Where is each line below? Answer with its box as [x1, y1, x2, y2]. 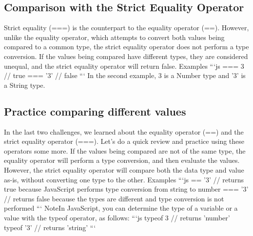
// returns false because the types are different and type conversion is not [4, 193, 224, 203]
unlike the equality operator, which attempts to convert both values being [4, 32, 225, 42]
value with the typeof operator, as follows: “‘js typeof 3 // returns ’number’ [4, 212, 230, 222]
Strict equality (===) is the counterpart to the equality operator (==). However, [4, 22, 249, 33]
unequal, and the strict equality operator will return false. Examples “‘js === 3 [4, 60, 244, 71]
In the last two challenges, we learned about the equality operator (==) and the [4, 126, 244, 137]
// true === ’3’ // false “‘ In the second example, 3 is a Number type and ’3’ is [4, 70, 246, 80]
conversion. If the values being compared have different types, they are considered [4, 51, 248, 61]
